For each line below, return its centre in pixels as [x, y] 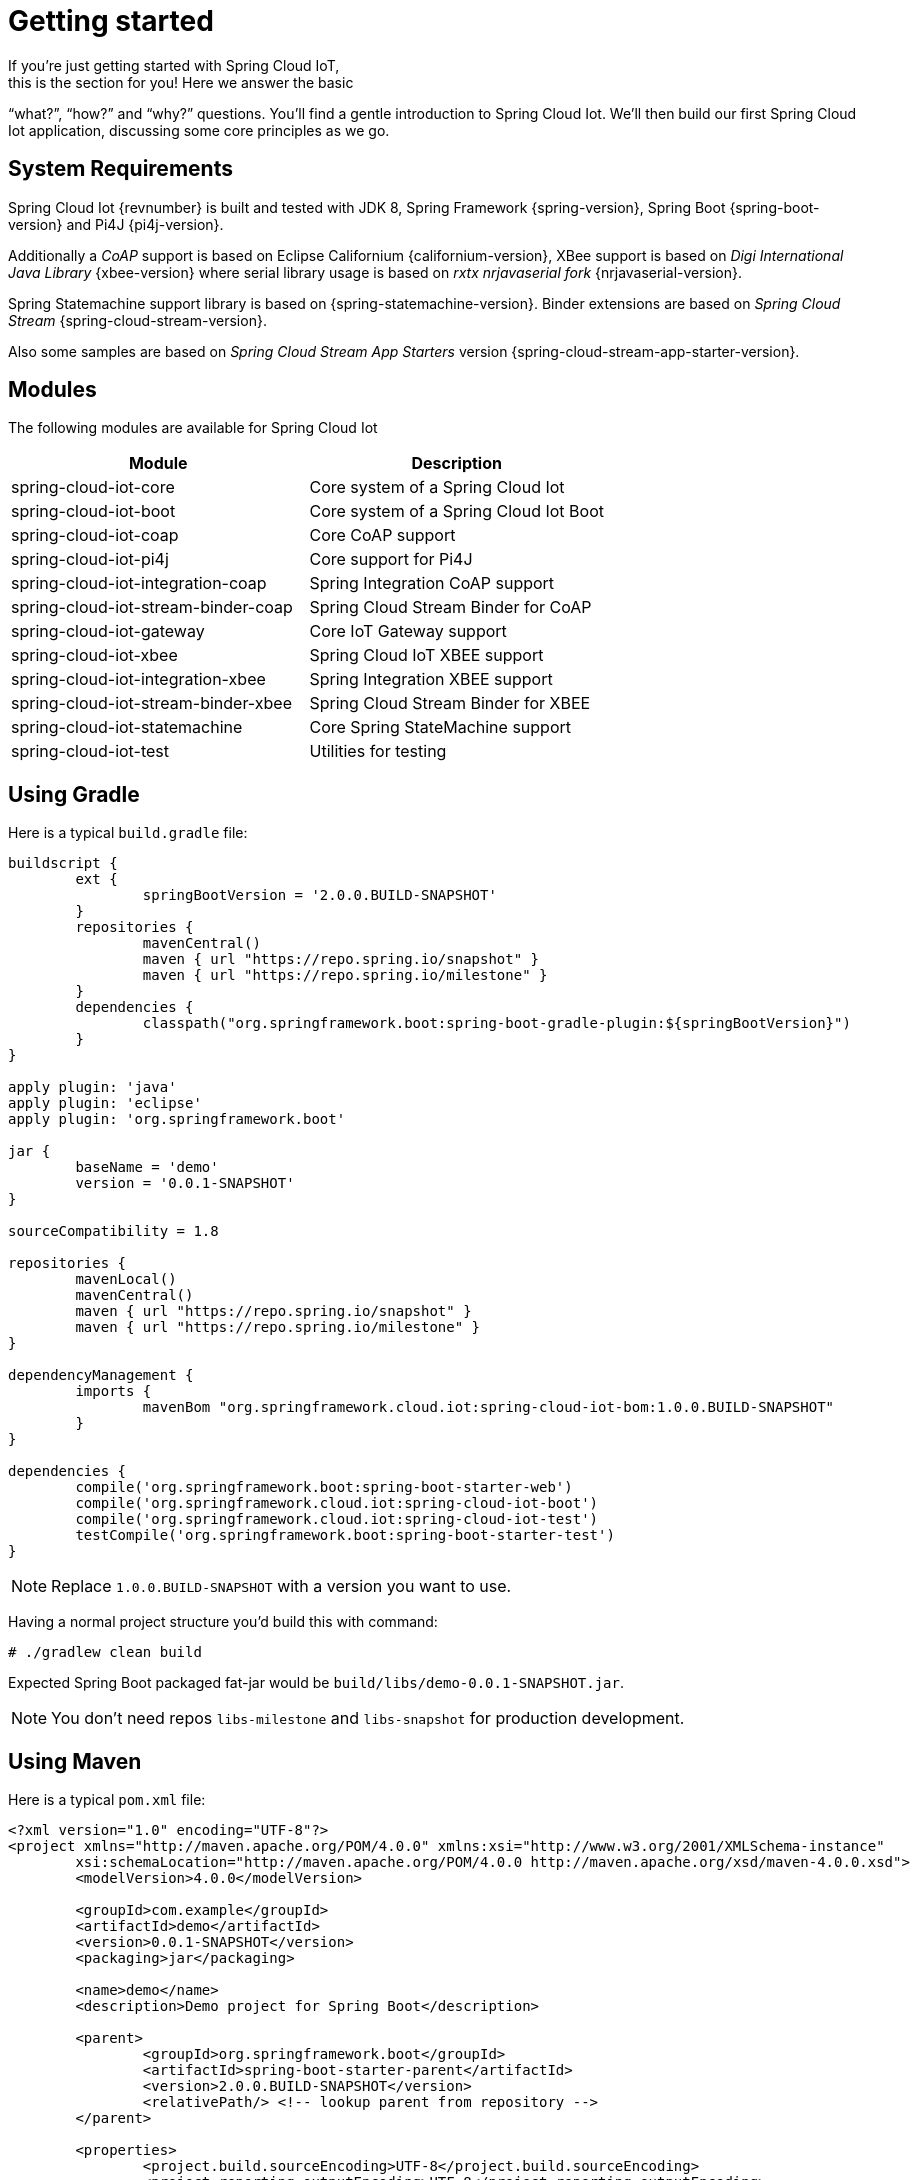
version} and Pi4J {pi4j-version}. [116, 224]
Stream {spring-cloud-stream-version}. [137, 320]
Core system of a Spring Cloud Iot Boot [456, 511]
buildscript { [63, 863]
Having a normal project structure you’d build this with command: [223, 1622]
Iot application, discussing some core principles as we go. [199, 130]
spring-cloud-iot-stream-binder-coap [152, 607]
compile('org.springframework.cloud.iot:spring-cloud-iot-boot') [337, 1503]
